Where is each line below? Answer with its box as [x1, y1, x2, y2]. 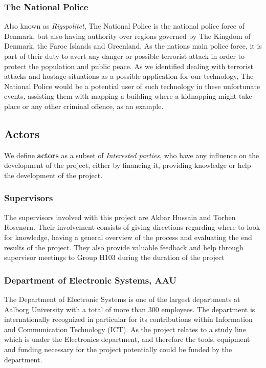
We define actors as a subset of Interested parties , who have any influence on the [4, 149, 259, 160]
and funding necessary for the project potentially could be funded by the [4, 343, 232, 354]
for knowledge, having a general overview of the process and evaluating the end [4, 231, 252, 242]
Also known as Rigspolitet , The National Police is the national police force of [4, 20, 245, 31]
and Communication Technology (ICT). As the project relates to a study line [4, 323, 246, 334]
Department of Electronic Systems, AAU [4, 273, 176, 286]
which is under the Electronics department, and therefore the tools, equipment [4, 334, 250, 344]
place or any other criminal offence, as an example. [4, 100, 164, 111]
